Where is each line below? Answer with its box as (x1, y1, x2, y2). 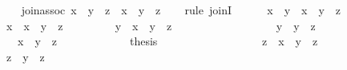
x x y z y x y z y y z (6, 17, 316, 33)
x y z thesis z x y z (17, 33, 318, 49)
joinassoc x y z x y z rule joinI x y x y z (21, 2, 341, 17)
